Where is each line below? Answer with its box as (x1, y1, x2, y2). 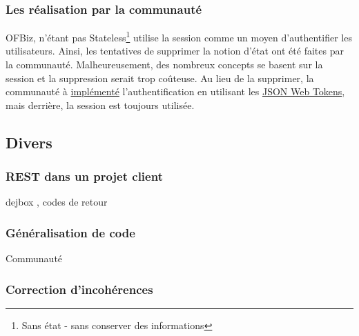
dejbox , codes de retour (6, 195, 108, 209)
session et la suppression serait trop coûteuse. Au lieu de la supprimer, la (6, 70, 314, 85)
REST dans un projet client (6, 168, 163, 185)
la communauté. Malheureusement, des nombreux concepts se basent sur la (6, 57, 323, 72)
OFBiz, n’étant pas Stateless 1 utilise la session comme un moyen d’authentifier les (6, 28, 352, 44)
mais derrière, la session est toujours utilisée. (6, 97, 195, 112)
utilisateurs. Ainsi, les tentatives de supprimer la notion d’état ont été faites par (6, 43, 344, 58)
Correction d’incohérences (6, 280, 153, 297)
